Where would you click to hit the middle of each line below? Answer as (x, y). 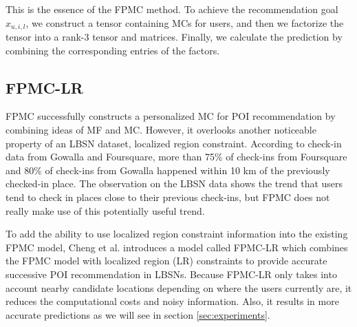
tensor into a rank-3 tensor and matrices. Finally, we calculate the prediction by (174, 37)
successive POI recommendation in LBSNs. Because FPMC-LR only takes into (171, 274)
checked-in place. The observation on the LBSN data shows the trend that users (174, 183)
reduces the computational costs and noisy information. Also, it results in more (172, 301)
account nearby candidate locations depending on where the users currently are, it (179, 287)
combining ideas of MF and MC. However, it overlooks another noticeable (161, 130)
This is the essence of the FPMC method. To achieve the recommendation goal (172, 9)
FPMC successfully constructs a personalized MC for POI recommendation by (171, 116)
